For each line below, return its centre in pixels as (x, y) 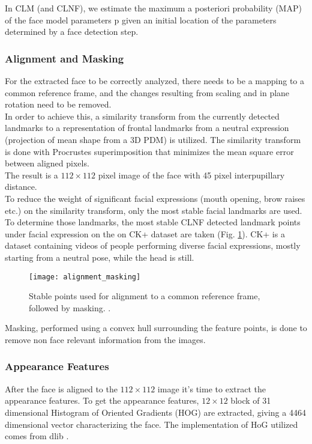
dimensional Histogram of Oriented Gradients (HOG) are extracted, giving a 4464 (155, 412)
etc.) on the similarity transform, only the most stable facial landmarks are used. (154, 210)
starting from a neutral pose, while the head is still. (100, 257)
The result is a (31, 175)
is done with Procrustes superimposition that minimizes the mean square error (149, 151)
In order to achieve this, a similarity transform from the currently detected (142, 116)
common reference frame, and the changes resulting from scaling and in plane (147, 92)
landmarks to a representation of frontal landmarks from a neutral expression (147, 128)
